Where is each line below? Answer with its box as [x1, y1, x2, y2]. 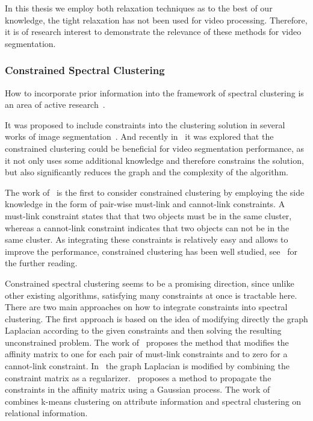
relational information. [5, 407, 88, 419]
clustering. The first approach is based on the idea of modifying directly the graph [5, 312, 308, 325]
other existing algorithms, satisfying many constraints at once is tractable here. [5, 288, 297, 301]
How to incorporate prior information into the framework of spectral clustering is [5, 86, 304, 99]
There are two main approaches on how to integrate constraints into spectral [5, 301, 288, 313]
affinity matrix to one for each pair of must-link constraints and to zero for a [5, 348, 288, 360]
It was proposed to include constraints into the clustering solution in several [5, 118, 285, 131]
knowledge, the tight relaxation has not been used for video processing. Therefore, [5, 13, 308, 26]
